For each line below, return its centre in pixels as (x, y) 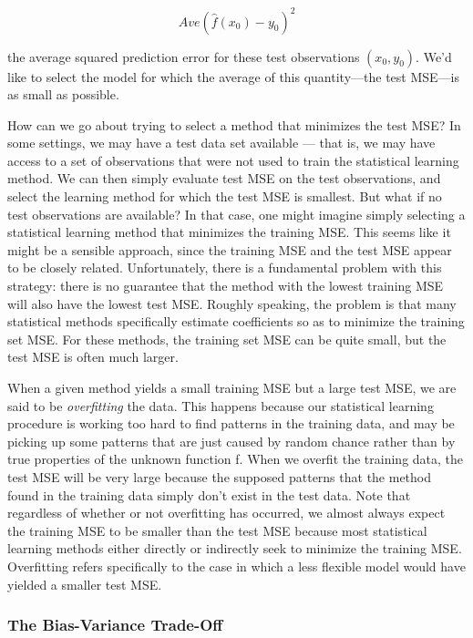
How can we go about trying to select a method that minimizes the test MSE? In (234, 124)
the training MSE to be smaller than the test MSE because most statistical (217, 530)
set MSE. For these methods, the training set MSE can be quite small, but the (227, 339)
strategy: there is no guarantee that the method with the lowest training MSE (226, 286)
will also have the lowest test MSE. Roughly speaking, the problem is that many (232, 303)
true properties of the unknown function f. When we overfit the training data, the (236, 459)
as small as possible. (63, 94)
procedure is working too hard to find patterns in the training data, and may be (231, 423)
